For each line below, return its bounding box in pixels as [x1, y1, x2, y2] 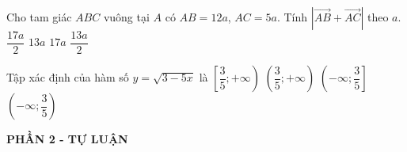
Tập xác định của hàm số [6, 69, 129, 85]
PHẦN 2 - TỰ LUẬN [6, 131, 128, 147]
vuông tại [103, 9, 150, 25]
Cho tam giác [6, 9, 72, 25]
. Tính [276, 9, 308, 25]
